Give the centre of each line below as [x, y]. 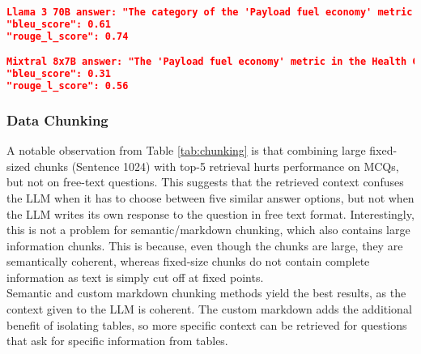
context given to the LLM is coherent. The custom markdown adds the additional [209, 309]
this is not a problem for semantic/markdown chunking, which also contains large [208, 230]
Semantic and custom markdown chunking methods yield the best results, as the [206, 293]
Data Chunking [57, 119]
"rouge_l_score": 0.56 [68, 86]
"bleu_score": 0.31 [59, 74]
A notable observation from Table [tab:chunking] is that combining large [186, 150]
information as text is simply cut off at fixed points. [135, 277]
